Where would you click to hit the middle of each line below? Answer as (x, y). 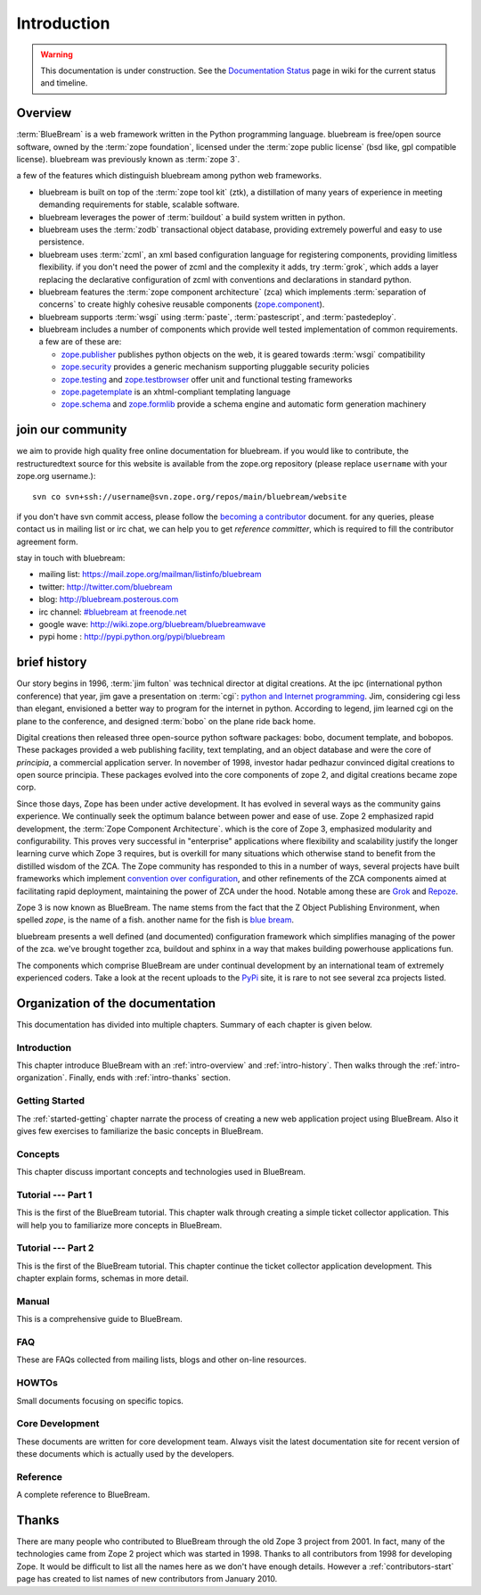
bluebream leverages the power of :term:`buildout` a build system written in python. (192, 217)
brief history (52, 662)
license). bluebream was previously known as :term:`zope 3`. (128, 160)
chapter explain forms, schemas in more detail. (102, 1278)
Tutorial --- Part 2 (55, 1248)
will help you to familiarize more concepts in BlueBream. (119, 1225)
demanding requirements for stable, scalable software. (139, 204)
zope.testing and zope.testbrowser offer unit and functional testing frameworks (207, 379)
